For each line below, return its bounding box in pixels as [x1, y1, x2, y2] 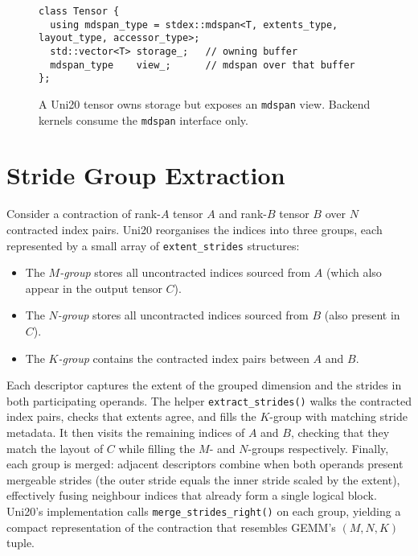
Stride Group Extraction [6, 159, 285, 192]
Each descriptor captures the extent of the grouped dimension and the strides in [6, 377, 402, 393]
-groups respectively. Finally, [248, 439, 389, 456]
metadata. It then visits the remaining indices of [6, 424, 245, 441]
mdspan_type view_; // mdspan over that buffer [50, 59, 355, 71]
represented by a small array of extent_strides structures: [6, 237, 300, 253]
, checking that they [290, 424, 390, 441]
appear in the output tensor [25, 279, 162, 296]
